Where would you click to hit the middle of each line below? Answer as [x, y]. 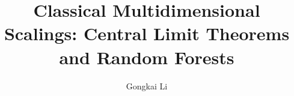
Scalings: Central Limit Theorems [147, 33]
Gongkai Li [147, 85]
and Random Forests [147, 57]
